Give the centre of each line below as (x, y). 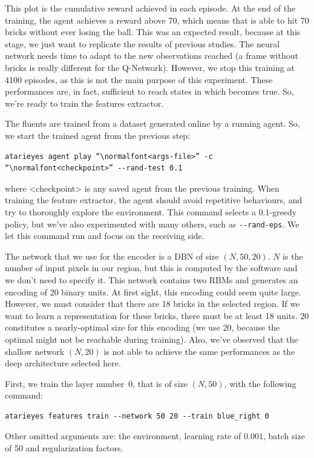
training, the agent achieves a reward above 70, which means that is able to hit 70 (157, 20)
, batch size (284, 436)
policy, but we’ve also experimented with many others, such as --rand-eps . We (152, 224)
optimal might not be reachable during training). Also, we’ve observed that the (152, 339)
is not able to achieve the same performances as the (199, 351)
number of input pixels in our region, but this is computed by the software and (151, 268)
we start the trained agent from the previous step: (98, 135)
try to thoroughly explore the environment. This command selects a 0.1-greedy (151, 211)
